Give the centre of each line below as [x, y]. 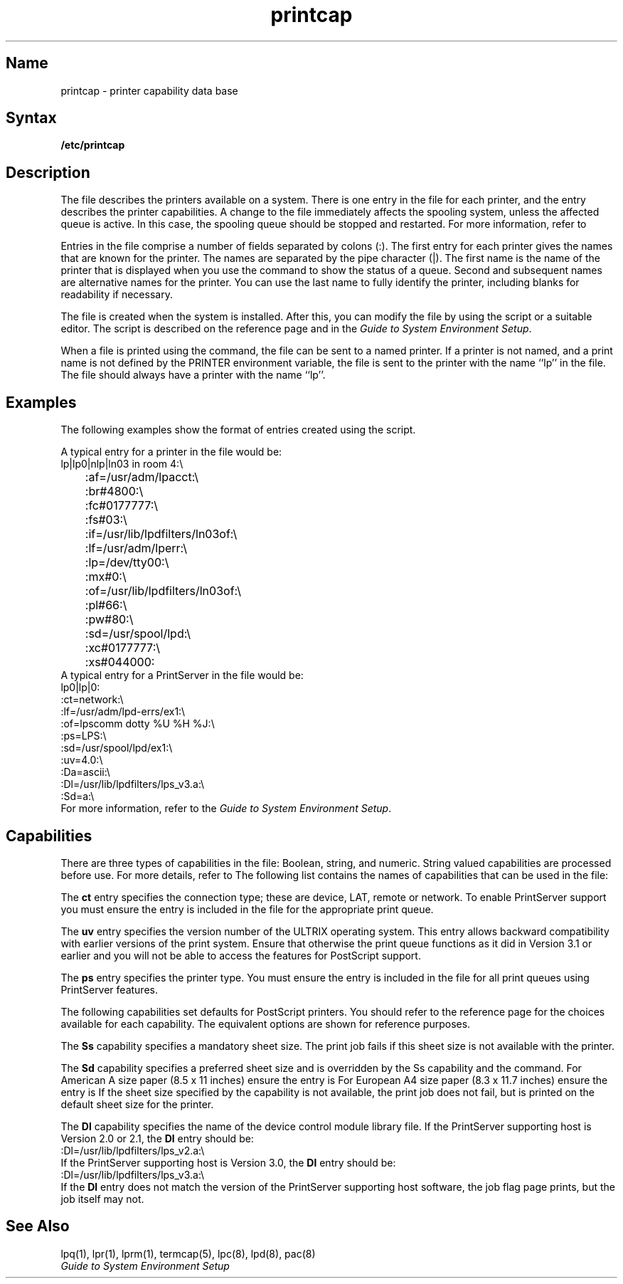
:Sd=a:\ [78, 796]
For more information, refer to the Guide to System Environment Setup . [226, 809]
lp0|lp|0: [80, 688]
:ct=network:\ [92, 700]
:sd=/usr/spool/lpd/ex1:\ [117, 748]
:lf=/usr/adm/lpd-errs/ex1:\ [123, 712]
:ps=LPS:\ [84, 736]
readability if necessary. [117, 295]
